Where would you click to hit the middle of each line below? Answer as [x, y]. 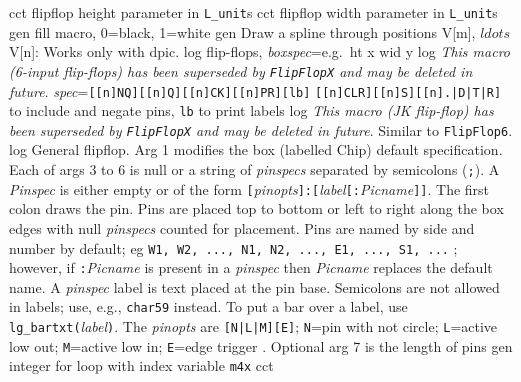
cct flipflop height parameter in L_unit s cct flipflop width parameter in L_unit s [253, 12]
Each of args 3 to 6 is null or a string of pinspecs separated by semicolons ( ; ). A [254, 169]
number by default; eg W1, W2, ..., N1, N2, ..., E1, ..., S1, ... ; [233, 247]
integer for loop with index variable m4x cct [141, 365]
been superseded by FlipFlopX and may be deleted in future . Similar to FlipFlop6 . [261, 129]
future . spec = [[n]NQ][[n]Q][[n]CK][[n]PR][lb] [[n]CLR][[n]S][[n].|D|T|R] [255, 90]
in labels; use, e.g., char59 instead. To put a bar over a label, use [208, 306]
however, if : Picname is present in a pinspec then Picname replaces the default [251, 267]
